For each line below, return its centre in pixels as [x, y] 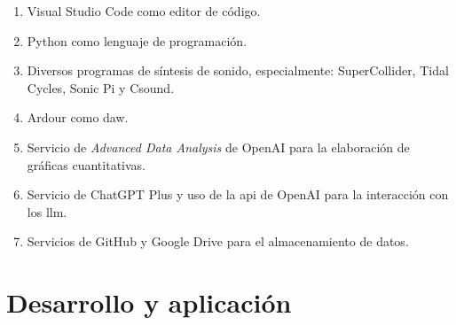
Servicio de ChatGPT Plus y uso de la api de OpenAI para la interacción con [238, 194]
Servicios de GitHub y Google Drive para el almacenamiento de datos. [218, 241]
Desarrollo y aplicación [149, 302]
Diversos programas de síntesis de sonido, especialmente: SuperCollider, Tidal [238, 70]
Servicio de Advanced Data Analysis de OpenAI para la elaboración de [218, 147]
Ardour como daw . [78, 117]
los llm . [47, 211]
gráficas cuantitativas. [86, 164]
